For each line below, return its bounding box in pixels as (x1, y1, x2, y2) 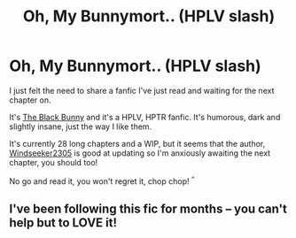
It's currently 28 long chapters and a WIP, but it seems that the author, (9, 138, 266, 149)
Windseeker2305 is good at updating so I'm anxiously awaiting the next (9, 148, 271, 158)
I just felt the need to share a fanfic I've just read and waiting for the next (9, 85, 275, 96)
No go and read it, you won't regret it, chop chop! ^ (9, 174, 195, 187)
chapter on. (9, 95, 51, 105)
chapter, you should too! (9, 157, 98, 167)
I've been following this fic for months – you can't (9, 201, 288, 216)
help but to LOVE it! (9, 215, 118, 230)
